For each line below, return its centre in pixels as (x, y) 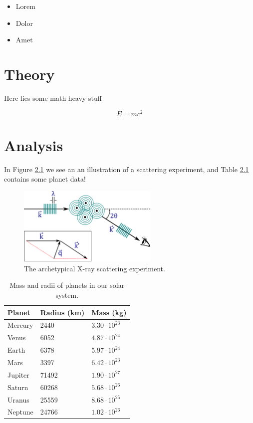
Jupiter (18, 374)
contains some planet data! (45, 179)
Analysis (34, 145)
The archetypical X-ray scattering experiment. (95, 268)
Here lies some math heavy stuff (53, 98)
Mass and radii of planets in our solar (67, 285)
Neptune (20, 412)
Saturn (18, 387)
